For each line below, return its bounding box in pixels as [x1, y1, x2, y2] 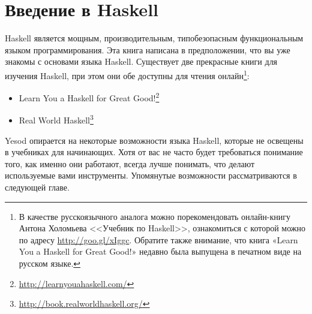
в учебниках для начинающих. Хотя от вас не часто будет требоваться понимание [5, 146, 303, 158]
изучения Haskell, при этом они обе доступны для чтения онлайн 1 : [5, 67, 250, 81]
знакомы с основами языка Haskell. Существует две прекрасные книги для [5, 55, 278, 68]
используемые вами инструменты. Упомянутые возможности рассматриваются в [5, 169, 297, 182]
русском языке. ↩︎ [19, 257, 81, 269]
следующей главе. [5, 181, 70, 194]
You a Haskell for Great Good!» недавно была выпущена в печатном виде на [19, 245, 302, 258]
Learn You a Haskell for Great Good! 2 [19, 90, 160, 104]
